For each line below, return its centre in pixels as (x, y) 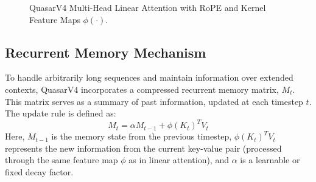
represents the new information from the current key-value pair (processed (143, 148)
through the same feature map (61, 160)
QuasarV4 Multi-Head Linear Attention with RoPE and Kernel (148, 7)
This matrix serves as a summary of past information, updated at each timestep (154, 101)
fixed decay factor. (39, 172)
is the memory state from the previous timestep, (142, 136)
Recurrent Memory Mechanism (106, 52)
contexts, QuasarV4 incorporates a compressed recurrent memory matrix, (142, 89)
